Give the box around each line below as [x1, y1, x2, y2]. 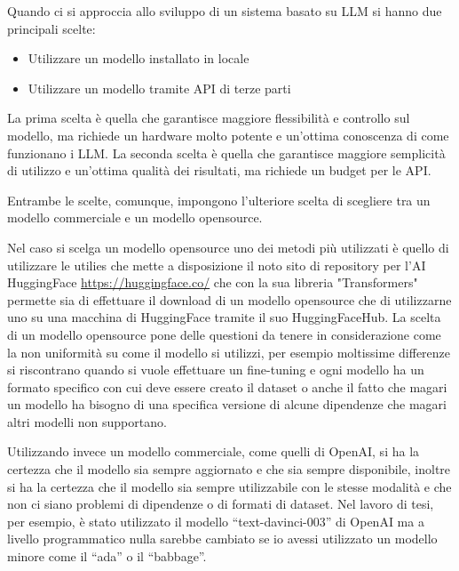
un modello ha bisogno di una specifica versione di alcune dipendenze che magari [7, 395, 447, 414]
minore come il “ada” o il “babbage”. [7, 547, 207, 566]
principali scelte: [7, 19, 96, 37]
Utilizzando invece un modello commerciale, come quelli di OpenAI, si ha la [7, 442, 420, 461]
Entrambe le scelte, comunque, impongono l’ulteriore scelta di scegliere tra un [7, 190, 431, 209]
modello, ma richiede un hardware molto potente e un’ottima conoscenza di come [7, 125, 449, 144]
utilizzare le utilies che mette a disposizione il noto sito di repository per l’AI [7, 255, 426, 274]
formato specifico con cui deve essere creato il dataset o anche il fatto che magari [7, 377, 447, 396]
